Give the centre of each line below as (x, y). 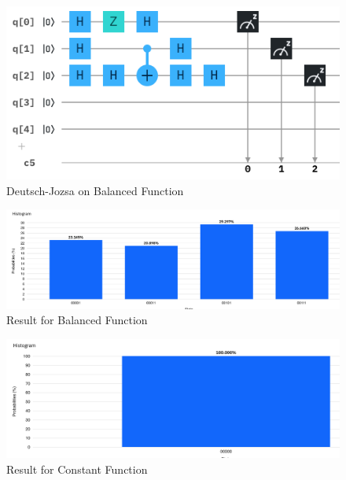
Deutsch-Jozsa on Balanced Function (95, 190)
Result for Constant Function (77, 469)
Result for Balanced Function (77, 320)
